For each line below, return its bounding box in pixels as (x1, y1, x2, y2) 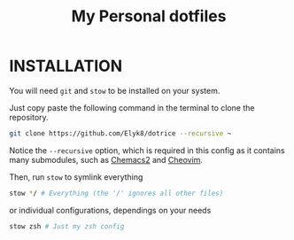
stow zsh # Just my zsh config (9, 221, 125, 231)
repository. (9, 112, 49, 122)
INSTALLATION (9, 56, 122, 76)
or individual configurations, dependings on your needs (9, 205, 212, 215)
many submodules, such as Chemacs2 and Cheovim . (9, 154, 204, 165)
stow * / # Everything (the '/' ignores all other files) (9, 189, 224, 197)
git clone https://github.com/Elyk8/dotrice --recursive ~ (9, 128, 232, 138)
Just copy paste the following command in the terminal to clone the (9, 102, 255, 112)
